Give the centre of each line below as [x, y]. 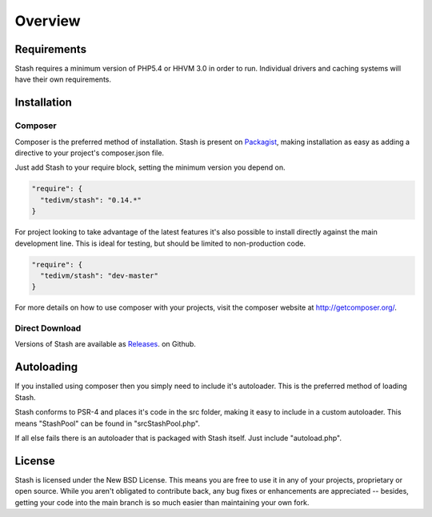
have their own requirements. [63, 79]
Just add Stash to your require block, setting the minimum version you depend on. [150, 167]
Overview [48, 21]
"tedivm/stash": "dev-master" [100, 275]
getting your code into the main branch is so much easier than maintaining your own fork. [162, 502]
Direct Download [48, 328]
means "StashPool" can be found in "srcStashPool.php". [107, 423]
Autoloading [46, 367]
